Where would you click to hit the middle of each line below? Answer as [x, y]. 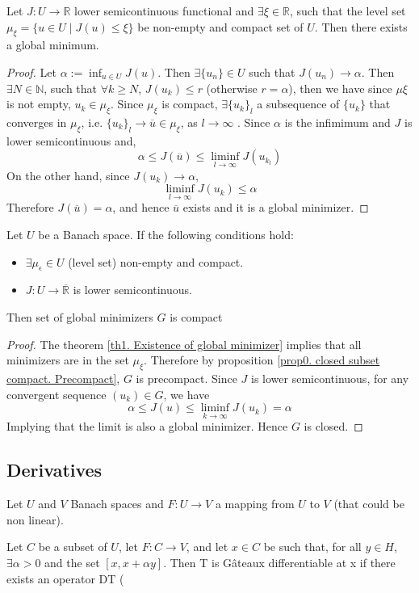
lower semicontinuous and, [71, 140]
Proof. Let [31, 71]
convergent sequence [57, 394]
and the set [72, 562]
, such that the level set [348, 11]
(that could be [369, 504]
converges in [37, 122]
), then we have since [340, 88]
